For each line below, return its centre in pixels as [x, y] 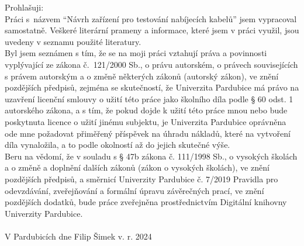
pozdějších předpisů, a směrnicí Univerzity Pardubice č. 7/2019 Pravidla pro [141, 179]
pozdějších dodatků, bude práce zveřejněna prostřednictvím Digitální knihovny [146, 202]
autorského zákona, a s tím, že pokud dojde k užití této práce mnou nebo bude [146, 110]
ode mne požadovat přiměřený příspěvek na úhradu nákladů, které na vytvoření [148, 133]
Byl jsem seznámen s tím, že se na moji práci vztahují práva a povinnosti [136, 53]
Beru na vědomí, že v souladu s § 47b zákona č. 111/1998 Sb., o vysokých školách [151, 156]
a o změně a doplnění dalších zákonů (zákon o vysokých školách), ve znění [137, 167]
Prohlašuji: [24, 7]
